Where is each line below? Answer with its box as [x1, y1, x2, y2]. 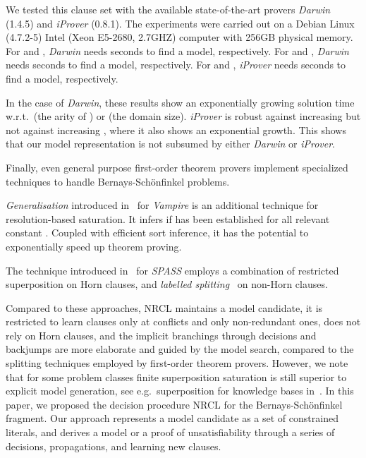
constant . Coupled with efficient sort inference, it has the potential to [6, 225, 309, 240]
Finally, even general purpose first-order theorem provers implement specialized [6, 159, 348, 174]
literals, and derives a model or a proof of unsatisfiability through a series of [6, 425, 335, 440]
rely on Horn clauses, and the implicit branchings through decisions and [6, 327, 317, 342]
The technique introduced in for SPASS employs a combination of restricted [6, 263, 339, 277]
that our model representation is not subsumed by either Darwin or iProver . [6, 136, 336, 151]
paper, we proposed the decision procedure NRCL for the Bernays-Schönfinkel [6, 397, 343, 411]
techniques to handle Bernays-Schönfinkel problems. [6, 174, 230, 188]
